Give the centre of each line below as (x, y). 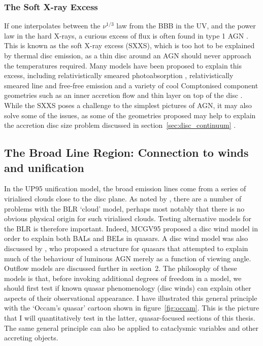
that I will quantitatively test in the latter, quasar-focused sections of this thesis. (130, 318)
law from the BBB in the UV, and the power (186, 26)
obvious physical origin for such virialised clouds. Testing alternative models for (128, 218)
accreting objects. (31, 338)
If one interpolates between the (52, 26)
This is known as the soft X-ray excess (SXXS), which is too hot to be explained (129, 45)
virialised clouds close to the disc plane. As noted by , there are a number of (123, 198)
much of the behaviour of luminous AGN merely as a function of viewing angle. (128, 258)
